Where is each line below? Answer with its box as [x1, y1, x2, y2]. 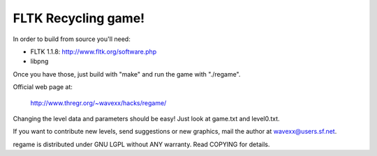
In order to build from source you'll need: [13, 35, 131, 43]
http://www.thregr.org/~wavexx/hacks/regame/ [30, 98, 167, 107]
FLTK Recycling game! [13, 10, 145, 26]
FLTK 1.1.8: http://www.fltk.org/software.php [30, 47, 157, 56]
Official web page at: [13, 83, 73, 91]
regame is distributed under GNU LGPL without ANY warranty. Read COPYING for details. [13, 140, 270, 148]
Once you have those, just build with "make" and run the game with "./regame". [13, 70, 241, 78]
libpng [30, 57, 49, 65]
